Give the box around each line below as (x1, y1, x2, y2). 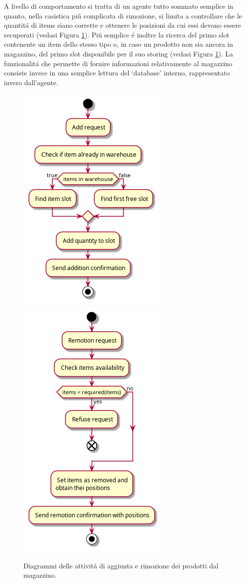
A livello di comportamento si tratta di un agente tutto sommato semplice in (4, 1, 233, 11)
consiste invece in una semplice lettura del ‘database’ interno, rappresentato (4, 68, 230, 78)
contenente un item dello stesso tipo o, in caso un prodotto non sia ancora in (4, 39, 233, 49)
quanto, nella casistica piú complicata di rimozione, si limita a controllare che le (4, 10, 242, 20)
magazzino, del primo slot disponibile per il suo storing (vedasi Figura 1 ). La (4, 48, 233, 58)
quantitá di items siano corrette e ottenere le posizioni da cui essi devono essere (4, 20, 241, 30)
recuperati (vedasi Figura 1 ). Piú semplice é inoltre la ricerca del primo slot (4, 29, 229, 39)
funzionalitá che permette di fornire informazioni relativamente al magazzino (4, 58, 232, 68)
